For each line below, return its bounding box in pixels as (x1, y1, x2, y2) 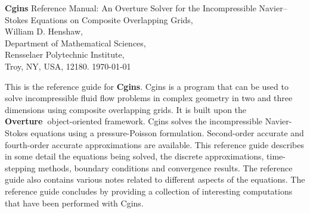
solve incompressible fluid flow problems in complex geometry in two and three (5, 92, 293, 104)
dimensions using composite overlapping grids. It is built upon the (5, 103, 247, 115)
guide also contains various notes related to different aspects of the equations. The (5, 173, 305, 186)
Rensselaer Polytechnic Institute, (5, 48, 125, 61)
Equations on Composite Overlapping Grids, (30, 13, 193, 26)
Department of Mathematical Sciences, (5, 36, 146, 49)
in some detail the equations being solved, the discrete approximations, (5, 150, 264, 162)
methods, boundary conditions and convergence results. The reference (38, 161, 293, 174)
